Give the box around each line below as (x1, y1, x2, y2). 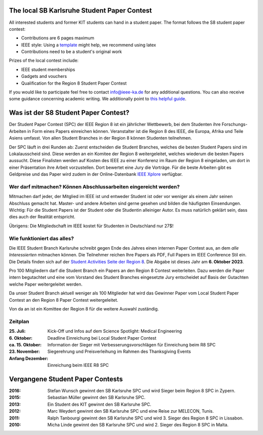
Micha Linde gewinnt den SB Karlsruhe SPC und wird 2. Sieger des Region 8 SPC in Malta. (47, 421, 229, 428)
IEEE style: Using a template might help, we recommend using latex (21, 42, 156, 48)
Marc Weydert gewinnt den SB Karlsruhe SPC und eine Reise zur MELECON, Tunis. (47, 408, 214, 414)
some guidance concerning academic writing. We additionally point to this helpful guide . (9, 96, 187, 102)
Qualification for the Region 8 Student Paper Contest (21, 80, 127, 86)
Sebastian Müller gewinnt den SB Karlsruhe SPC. (47, 395, 146, 400)
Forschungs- (222, 122, 248, 127)
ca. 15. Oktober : (9, 342, 42, 347)
